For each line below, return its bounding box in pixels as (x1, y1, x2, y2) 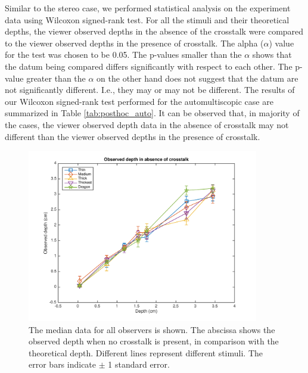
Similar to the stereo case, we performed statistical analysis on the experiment (5, 2, 291, 14)
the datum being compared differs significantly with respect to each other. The (5, 60, 293, 72)
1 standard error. (108, 358, 170, 371)
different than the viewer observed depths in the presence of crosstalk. (5, 130, 260, 142)
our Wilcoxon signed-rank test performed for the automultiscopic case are (5, 95, 273, 107)
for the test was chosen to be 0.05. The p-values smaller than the (5, 48, 242, 61)
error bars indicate (29, 358, 97, 371)
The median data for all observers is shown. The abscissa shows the (29, 323, 275, 335)
